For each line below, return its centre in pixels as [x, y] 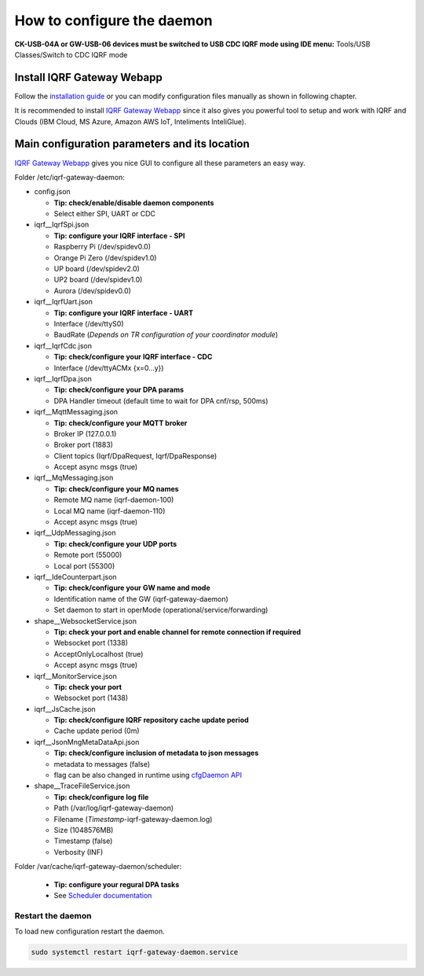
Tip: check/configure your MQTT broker [121, 423]
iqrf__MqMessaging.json [74, 478]
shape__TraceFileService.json [82, 786]
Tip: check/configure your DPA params [119, 390]
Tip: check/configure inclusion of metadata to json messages [156, 753]
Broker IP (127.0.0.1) [85, 433]
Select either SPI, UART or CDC [105, 214]
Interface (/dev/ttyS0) [89, 324]
